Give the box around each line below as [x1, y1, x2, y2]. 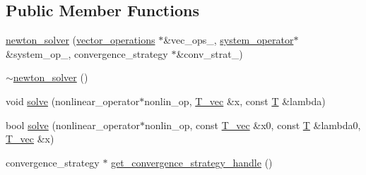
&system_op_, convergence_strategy [6, 46, 168, 61]
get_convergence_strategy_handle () [111, 155, 273, 169]
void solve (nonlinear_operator [6, 93, 140, 108]
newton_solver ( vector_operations [6, 32, 155, 47]
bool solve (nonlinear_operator [6, 117, 141, 132]
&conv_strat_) [176, 46, 243, 61]
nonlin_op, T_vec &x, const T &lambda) [144, 93, 326, 108]
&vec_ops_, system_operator [163, 32, 294, 47]
